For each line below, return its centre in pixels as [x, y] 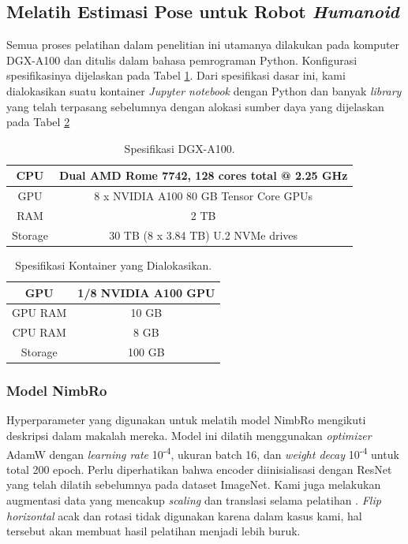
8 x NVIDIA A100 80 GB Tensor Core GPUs [203, 196]
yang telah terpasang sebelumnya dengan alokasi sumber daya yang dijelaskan [195, 106]
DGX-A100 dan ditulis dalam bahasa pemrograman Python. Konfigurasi [182, 60]
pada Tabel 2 [38, 122]
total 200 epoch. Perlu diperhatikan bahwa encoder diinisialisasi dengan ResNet [199, 469]
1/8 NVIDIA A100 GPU [146, 292]
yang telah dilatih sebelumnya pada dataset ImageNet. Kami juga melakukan [194, 484]
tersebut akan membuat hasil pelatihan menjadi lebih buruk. [153, 531]
